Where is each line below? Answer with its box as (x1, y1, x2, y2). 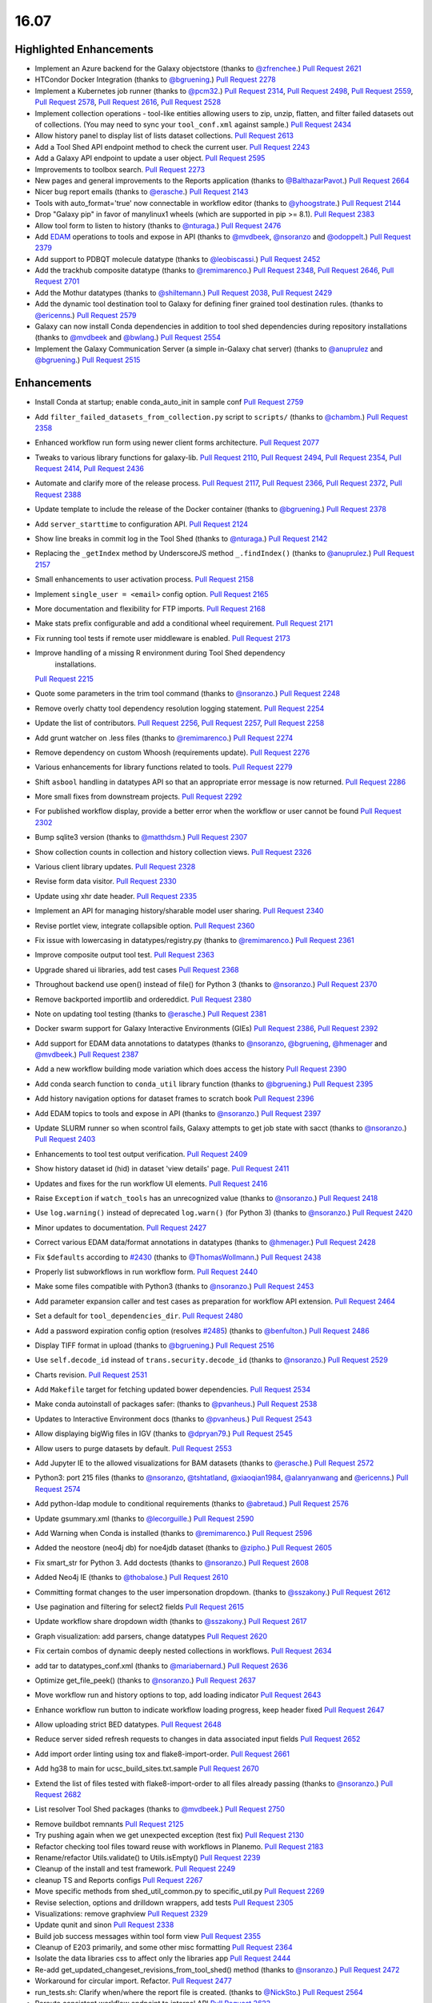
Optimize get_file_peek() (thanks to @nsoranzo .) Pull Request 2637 (34, 1675, 256, 1685)
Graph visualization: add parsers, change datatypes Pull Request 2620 (34, 1631, 268, 1641)
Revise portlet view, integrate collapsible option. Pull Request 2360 (34, 921, 255, 930)
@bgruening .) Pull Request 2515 (34, 355, 141, 365)
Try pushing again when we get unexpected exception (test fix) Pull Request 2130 (34, 1831, 304, 1840)
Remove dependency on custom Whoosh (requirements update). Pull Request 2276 (34, 748, 310, 757)
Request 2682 (34, 1790, 82, 1799)
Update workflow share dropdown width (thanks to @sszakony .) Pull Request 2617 (34, 1617, 307, 1626)
